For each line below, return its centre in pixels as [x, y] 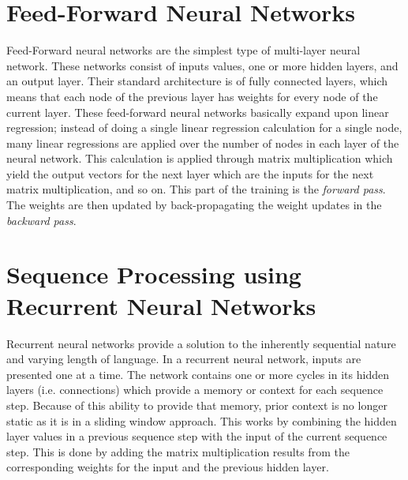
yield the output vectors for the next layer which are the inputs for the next [190, 173]
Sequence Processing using [154, 274]
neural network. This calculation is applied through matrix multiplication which [200, 158]
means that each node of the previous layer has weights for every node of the [192, 96]
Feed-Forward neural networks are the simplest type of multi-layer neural [183, 50]
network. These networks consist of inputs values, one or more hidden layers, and [202, 65]
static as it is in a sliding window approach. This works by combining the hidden [202, 420]
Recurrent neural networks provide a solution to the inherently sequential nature [201, 343]
